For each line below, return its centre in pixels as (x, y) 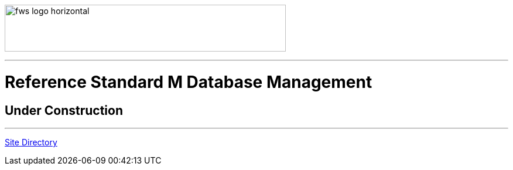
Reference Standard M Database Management (189, 82)
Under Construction (64, 110)
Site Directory (31, 142)
